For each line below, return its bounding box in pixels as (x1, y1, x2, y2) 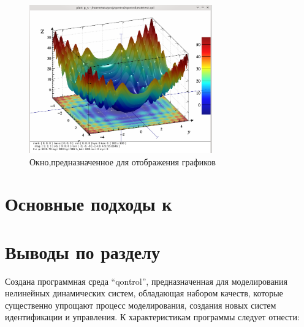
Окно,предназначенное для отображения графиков (29, 155, 216, 168)
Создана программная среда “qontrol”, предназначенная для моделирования (5, 274, 288, 287)
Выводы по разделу (5, 239, 160, 264)
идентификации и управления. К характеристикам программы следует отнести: (5, 310, 300, 323)
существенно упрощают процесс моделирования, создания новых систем (5, 298, 276, 311)
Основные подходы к (5, 191, 172, 216)
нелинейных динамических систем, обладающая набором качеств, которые (5, 287, 283, 299)
